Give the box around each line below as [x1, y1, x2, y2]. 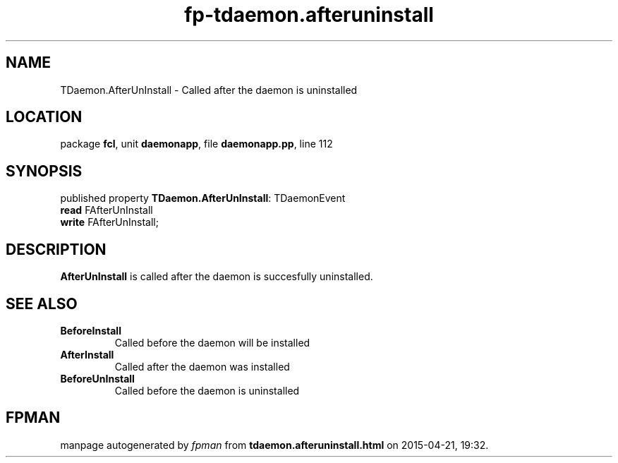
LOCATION [6, 108, 83, 126]
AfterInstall [60, 348, 114, 361]
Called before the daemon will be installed [114, 336, 310, 349]
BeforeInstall [60, 324, 121, 337]
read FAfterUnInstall [60, 204, 153, 217]
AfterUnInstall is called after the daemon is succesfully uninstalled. [60, 270, 373, 283]
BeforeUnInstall [60, 372, 135, 385]
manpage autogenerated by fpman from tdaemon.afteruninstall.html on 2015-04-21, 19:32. [60, 438, 489, 451]
